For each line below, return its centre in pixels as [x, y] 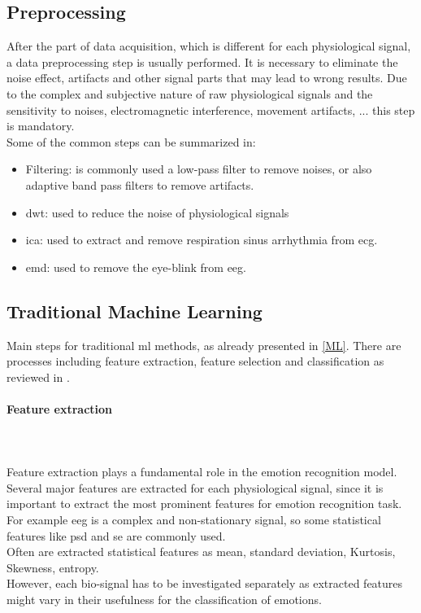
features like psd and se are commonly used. [116, 535]
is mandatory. [41, 126]
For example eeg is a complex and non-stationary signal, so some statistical [194, 520]
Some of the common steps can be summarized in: [131, 141]
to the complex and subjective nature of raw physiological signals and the [190, 93]
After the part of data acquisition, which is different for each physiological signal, [209, 46]
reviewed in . [38, 377]
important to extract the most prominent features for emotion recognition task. [204, 504]
